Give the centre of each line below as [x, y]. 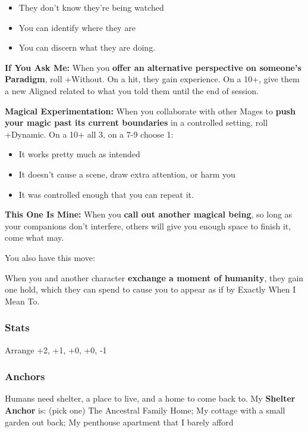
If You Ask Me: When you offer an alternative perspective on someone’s [153, 67]
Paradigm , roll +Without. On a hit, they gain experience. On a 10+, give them [152, 79]
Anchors [25, 376]
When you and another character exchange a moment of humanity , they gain [154, 277]
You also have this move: [50, 257]
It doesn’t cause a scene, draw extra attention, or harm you [127, 174]
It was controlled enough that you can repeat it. [106, 194]
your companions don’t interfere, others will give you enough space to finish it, [148, 226]
